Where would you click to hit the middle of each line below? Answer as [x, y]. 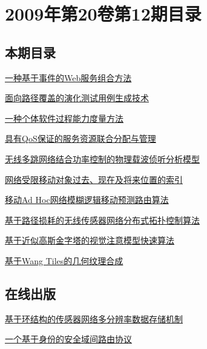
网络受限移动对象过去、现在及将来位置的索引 [94, 179]
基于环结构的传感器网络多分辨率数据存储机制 [94, 318]
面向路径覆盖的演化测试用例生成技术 [77, 98]
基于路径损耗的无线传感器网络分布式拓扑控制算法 [102, 220]
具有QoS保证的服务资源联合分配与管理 [80, 138]
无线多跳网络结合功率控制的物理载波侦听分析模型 [102, 158]
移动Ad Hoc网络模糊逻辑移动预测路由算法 [87, 200]
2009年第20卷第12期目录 [103, 14]
